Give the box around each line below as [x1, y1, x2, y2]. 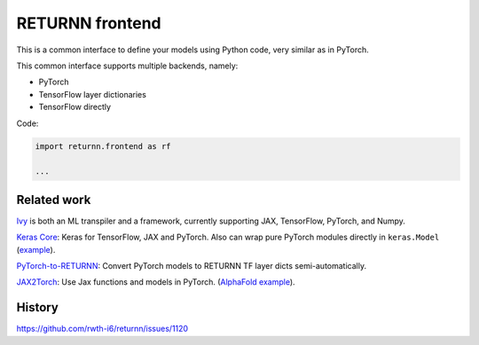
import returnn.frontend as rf [35, 142, 172, 152]
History [16, 300, 59, 315]
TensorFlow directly [38, 102, 111, 113]
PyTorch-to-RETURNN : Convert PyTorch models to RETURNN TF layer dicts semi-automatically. [16, 260, 367, 271]
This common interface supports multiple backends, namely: [16, 60, 239, 71]
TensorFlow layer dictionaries [38, 89, 146, 99]
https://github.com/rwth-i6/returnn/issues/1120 [16, 324, 189, 334]
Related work [16, 192, 91, 208]
